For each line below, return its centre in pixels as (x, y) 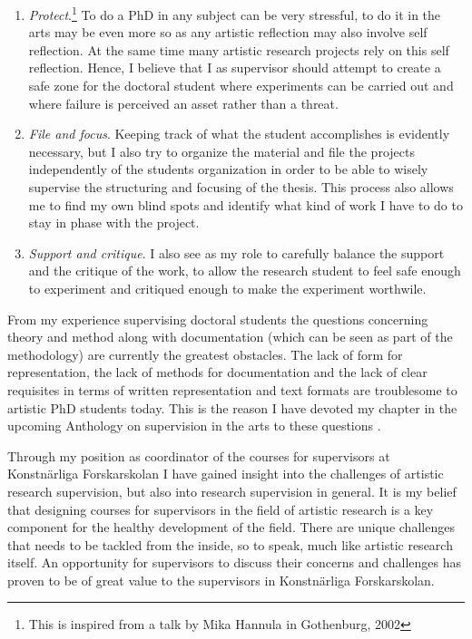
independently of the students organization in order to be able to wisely (228, 169)
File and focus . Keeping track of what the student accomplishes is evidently (239, 134)
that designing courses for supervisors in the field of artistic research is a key (221, 509)
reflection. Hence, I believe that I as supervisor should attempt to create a (235, 68)
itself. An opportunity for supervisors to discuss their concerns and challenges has (234, 562)
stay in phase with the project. (114, 223)
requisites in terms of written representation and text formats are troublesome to (232, 389)
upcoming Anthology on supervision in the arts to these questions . (194, 426)
